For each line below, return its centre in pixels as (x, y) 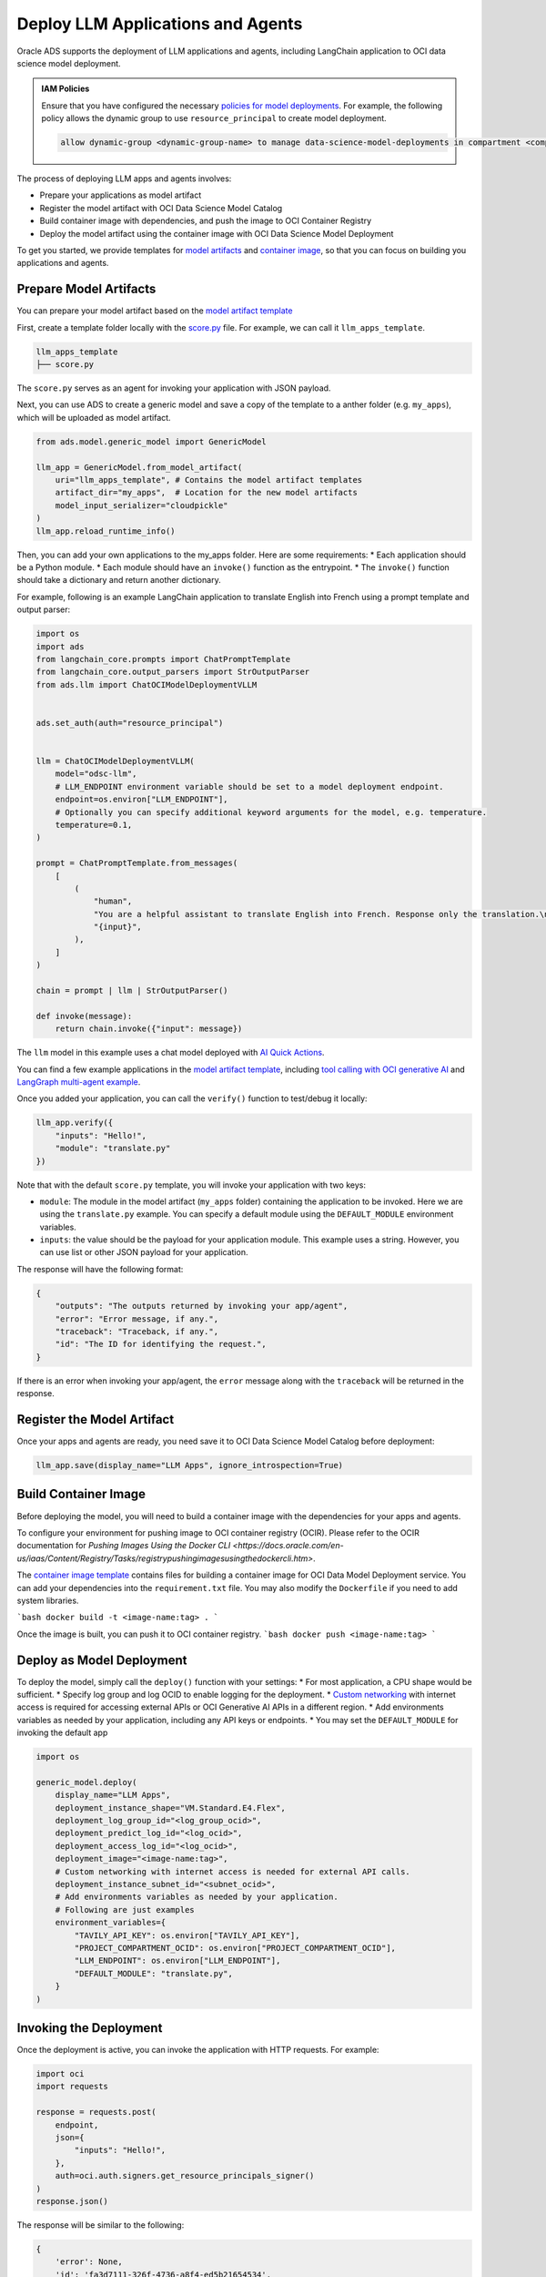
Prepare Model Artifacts (86, 289)
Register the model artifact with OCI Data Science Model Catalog (161, 208)
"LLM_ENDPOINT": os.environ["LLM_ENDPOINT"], (177, 1961)
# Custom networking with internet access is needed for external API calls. (233, 1871)
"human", (113, 901)
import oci (60, 2074)
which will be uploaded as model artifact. (94, 417)
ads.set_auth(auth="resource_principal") (130, 723)
